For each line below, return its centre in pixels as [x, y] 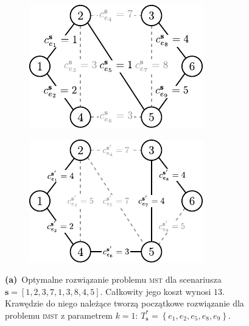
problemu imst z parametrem [59, 315]
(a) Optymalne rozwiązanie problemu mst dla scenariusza [113, 279]
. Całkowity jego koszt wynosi [156, 291]
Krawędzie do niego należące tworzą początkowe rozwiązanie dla [124, 303]
